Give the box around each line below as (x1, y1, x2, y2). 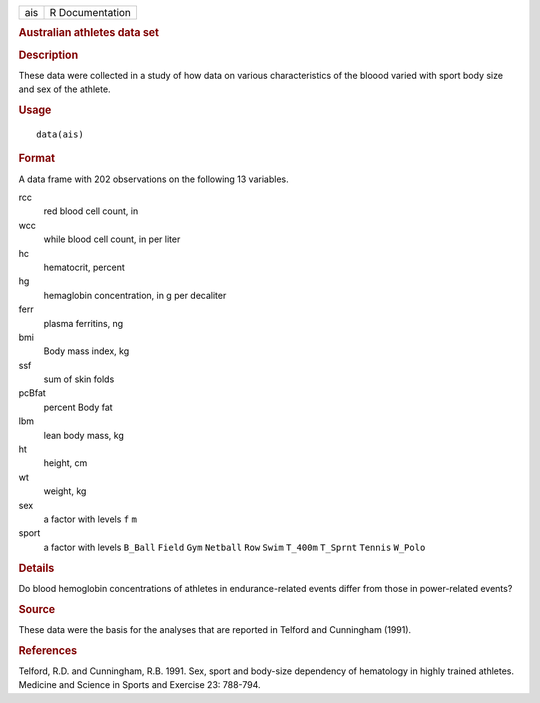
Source (18, 602, 56, 616)
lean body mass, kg (43, 429, 125, 441)
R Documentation (49, 6, 132, 19)
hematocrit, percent (43, 261, 125, 273)
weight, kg (43, 485, 87, 497)
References (18, 643, 78, 657)
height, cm (43, 457, 88, 469)
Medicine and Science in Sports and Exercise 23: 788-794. (18, 679, 261, 691)
